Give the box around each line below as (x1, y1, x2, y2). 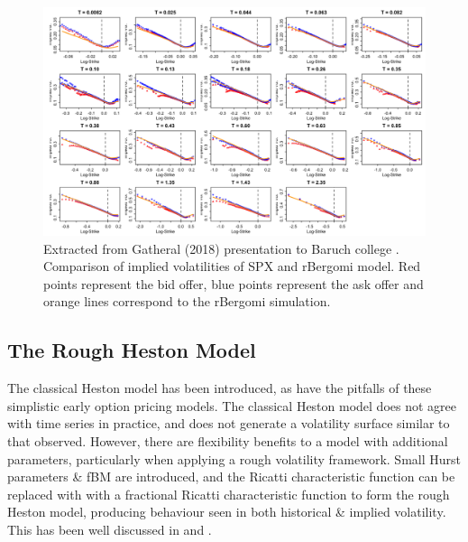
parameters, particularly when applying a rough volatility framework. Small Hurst (7, 449, 461, 468)
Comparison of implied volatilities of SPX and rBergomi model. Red (43, 257, 421, 276)
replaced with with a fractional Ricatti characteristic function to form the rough (7, 484, 450, 503)
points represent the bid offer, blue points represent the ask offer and (43, 274, 424, 293)
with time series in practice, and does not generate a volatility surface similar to (7, 414, 450, 433)
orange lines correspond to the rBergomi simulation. (43, 292, 331, 311)
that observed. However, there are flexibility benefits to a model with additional (7, 431, 448, 450)
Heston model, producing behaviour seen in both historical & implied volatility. (7, 502, 446, 521)
